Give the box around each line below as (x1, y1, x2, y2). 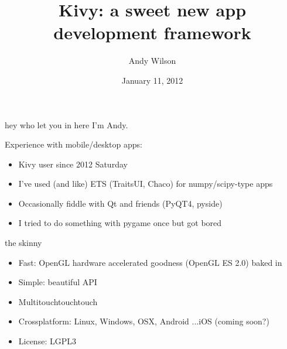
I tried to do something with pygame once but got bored (18, 217, 222, 229)
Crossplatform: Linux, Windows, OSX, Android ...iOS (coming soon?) (18, 315, 269, 327)
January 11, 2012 (121, 74, 183, 86)
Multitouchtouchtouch (18, 295, 98, 307)
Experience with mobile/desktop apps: (5, 138, 142, 150)
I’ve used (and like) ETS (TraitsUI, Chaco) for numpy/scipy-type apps (18, 177, 273, 190)
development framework (53, 20, 251, 45)
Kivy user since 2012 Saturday (18, 158, 128, 170)
